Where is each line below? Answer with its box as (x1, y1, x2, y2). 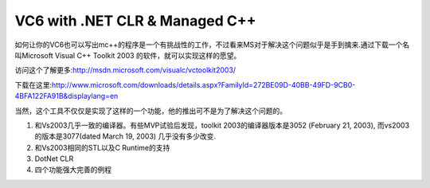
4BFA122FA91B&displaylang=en (14, 92, 119, 101)
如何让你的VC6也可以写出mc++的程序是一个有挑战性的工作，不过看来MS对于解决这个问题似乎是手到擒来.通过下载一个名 (14, 40, 410, 49)
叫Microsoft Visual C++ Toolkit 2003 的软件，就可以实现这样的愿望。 (14, 50, 241, 60)
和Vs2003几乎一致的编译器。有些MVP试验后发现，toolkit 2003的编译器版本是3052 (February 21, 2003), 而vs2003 (34, 120, 410, 130)
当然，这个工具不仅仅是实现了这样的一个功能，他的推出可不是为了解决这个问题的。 (14, 106, 287, 116)
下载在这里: (14, 80, 53, 89)
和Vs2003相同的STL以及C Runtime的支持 (34, 143, 170, 152)
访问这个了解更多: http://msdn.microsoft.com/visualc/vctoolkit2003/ (14, 65, 236, 75)
